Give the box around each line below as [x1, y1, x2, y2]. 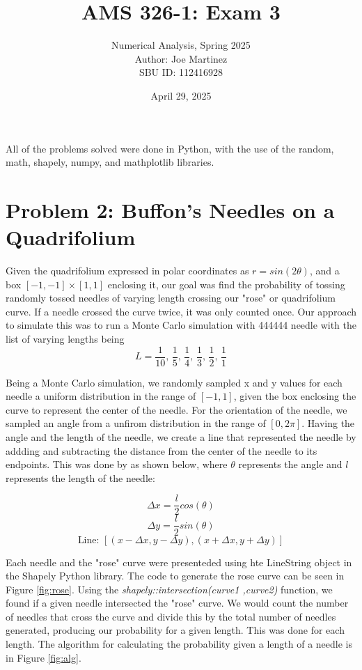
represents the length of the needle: [6, 470, 155, 485]
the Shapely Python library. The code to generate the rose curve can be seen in [6, 568, 345, 583]
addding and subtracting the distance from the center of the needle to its [6, 443, 317, 458]
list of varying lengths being [6, 331, 125, 345]
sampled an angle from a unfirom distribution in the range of [6, 416, 266, 430]
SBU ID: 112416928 [139, 65, 223, 79]
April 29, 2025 [150, 88, 212, 102]
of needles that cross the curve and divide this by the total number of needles [6, 609, 336, 623]
